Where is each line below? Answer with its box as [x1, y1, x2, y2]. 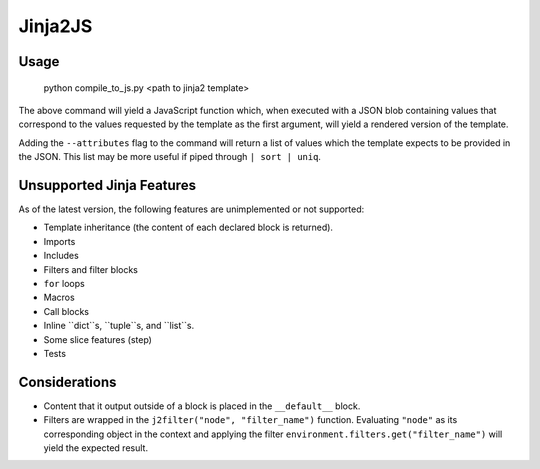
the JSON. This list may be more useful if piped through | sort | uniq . [18, 151, 322, 163]
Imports [43, 235, 76, 247]
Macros [43, 291, 75, 304]
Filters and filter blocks [43, 263, 139, 275]
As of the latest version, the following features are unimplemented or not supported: [18, 203, 365, 215]
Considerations [18, 373, 117, 390]
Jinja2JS [18, 15, 93, 37]
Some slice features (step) [43, 333, 152, 345]
